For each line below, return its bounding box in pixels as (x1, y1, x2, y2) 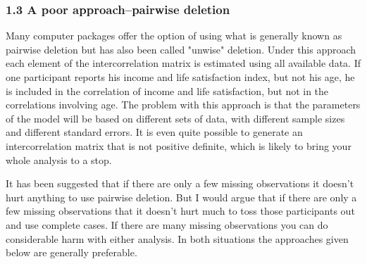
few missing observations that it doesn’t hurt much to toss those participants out (6, 203, 355, 218)
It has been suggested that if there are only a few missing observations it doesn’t (6, 176, 354, 191)
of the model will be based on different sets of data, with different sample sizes (6, 111, 345, 125)
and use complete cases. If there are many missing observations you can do (6, 217, 328, 232)
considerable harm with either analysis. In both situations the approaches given (6, 231, 349, 246)
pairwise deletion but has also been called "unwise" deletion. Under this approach (6, 42, 356, 56)
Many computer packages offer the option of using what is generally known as (6, 28, 342, 43)
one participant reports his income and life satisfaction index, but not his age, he (6, 70, 355, 84)
